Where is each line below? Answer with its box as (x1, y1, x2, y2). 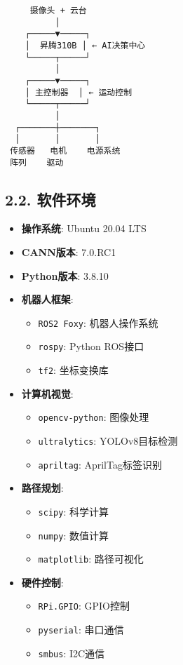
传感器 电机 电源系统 (10, 145, 121, 156)
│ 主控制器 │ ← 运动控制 (25, 87, 133, 98)
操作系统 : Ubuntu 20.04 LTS (21, 221, 147, 236)
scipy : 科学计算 (38, 504, 109, 518)
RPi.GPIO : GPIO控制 (38, 598, 130, 613)
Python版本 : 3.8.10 (21, 268, 109, 283)
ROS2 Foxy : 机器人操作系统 (38, 315, 158, 330)
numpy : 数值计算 (38, 528, 109, 542)
